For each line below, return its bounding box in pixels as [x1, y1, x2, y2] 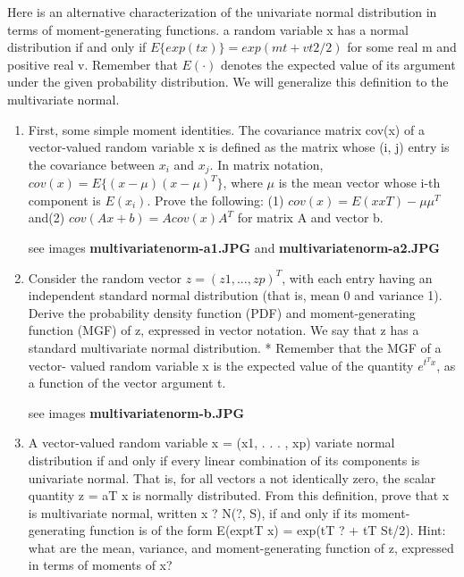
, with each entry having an [282, 268, 433, 287]
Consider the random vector [28, 268, 182, 287]
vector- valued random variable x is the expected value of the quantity [28, 355, 414, 374]
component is [28, 190, 101, 209]
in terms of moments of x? [28, 556, 173, 574]
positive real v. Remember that [7, 54, 178, 73]
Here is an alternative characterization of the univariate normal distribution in [7, 3, 437, 21]
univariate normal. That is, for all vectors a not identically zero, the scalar [28, 468, 436, 487]
